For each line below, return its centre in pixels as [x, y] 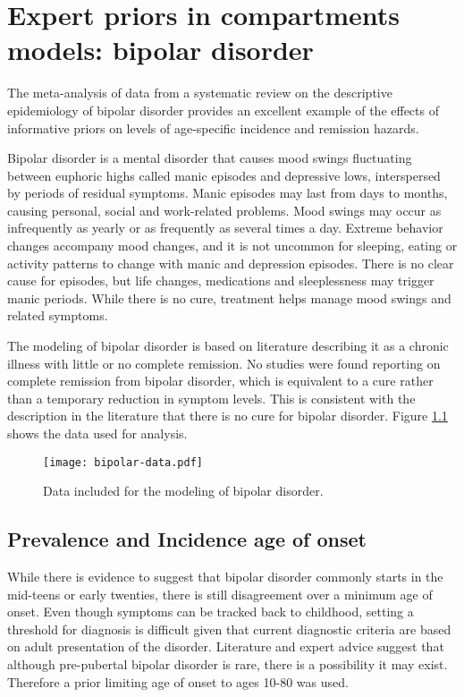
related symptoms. [58, 315]
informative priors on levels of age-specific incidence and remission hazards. [213, 127]
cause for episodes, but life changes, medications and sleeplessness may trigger [221, 280]
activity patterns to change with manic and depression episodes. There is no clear [231, 263]
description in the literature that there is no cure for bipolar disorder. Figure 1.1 [228, 416]
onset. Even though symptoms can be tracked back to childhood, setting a [211, 612]
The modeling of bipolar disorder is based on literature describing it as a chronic [228, 346]
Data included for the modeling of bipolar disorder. [183, 491]
